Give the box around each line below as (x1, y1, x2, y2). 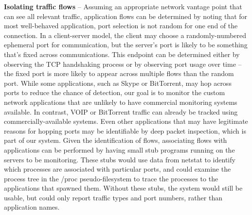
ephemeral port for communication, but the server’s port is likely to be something (4, 39, 248, 50)
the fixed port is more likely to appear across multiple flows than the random (4, 68, 234, 78)
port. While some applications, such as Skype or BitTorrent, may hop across (4, 78, 232, 88)
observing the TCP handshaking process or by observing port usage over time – (4, 59, 242, 69)
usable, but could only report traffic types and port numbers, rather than (4, 192, 222, 202)
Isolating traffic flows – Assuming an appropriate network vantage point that (4, 1, 242, 11)
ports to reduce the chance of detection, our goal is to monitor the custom (4, 87, 225, 98)
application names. (4, 202, 60, 212)
